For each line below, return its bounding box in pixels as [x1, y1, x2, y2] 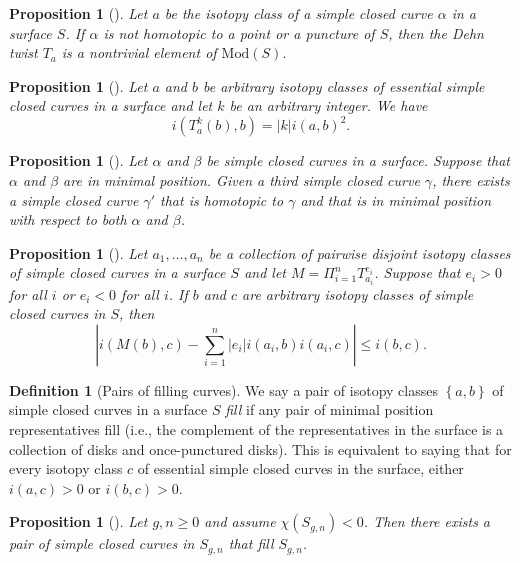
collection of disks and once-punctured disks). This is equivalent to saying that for [9, 438, 512, 459]
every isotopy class [9, 458, 123, 479]
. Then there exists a [363, 511, 491, 532]
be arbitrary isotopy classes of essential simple [203, 75, 485, 96]
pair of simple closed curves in [9, 533, 195, 554]
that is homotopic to [160, 189, 284, 210]
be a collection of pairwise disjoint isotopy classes [208, 242, 511, 263]
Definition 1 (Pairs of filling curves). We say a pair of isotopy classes [9, 379, 438, 400]
